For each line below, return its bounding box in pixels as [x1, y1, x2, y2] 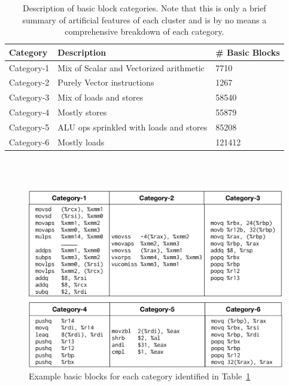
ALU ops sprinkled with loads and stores [57, 121, 208, 133]
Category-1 [9, 61, 50, 74]
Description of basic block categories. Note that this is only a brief [22, 2, 266, 14]
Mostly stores [57, 106, 107, 118]
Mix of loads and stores [57, 91, 144, 104]
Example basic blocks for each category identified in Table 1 [29, 369, 251, 382]
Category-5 [9, 121, 50, 133]
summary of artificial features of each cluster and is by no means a [22, 13, 267, 26]
